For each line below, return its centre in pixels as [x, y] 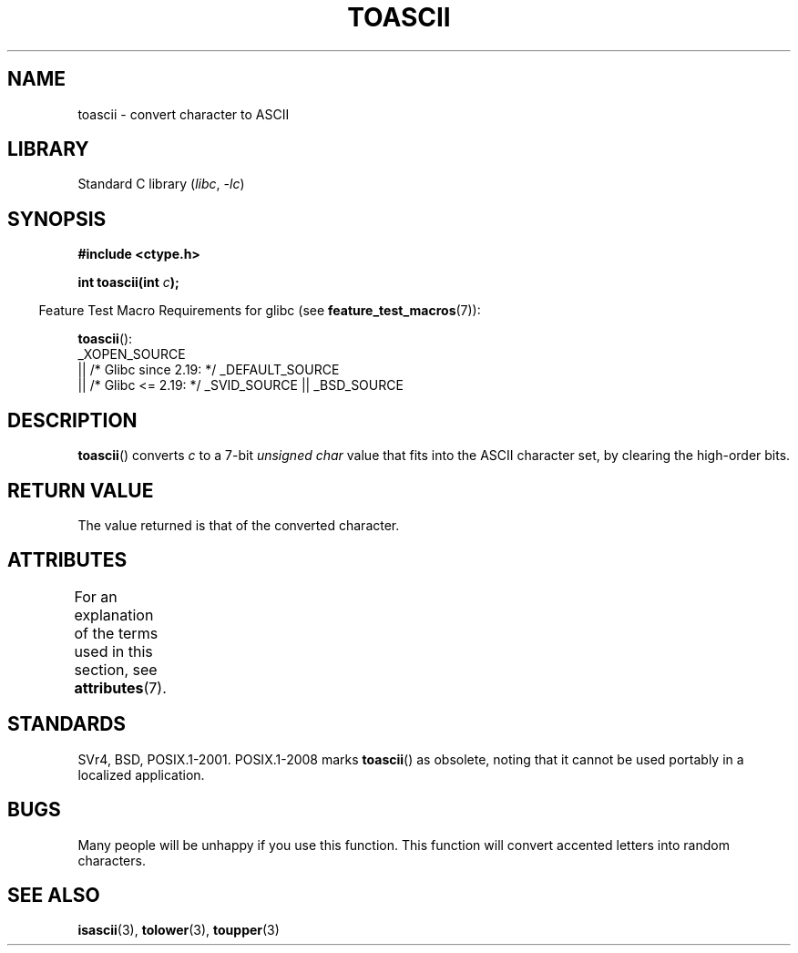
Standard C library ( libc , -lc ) [161, 184]
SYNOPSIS [57, 219]
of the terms [116, 633]
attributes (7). [120, 687]
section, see [116, 669]
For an [96, 596]
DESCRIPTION [72, 420]
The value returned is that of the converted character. [239, 525]
